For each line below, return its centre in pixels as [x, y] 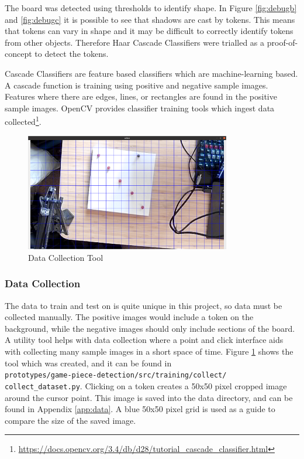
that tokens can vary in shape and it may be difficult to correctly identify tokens [149, 31]
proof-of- [282, 42]
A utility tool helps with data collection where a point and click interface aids [144, 340]
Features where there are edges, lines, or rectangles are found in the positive [141, 96]
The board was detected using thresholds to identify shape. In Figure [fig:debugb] [151, 8]
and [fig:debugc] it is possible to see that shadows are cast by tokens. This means [150, 19]
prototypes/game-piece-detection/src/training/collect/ [116, 375]
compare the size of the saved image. [70, 420]
